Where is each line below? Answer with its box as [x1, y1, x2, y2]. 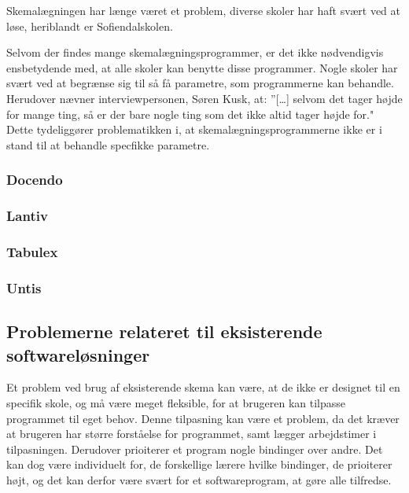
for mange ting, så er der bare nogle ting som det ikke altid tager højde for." [6, 105, 374, 122]
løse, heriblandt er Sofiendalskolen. [6, 17, 173, 34]
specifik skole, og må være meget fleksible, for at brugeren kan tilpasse [6, 394, 346, 410]
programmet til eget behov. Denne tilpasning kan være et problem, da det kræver [6, 410, 400, 426]
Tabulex [6, 241, 58, 261]
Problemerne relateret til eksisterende [6, 319, 322, 344]
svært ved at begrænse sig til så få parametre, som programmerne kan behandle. [6, 75, 394, 91]
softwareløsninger [6, 342, 150, 366]
